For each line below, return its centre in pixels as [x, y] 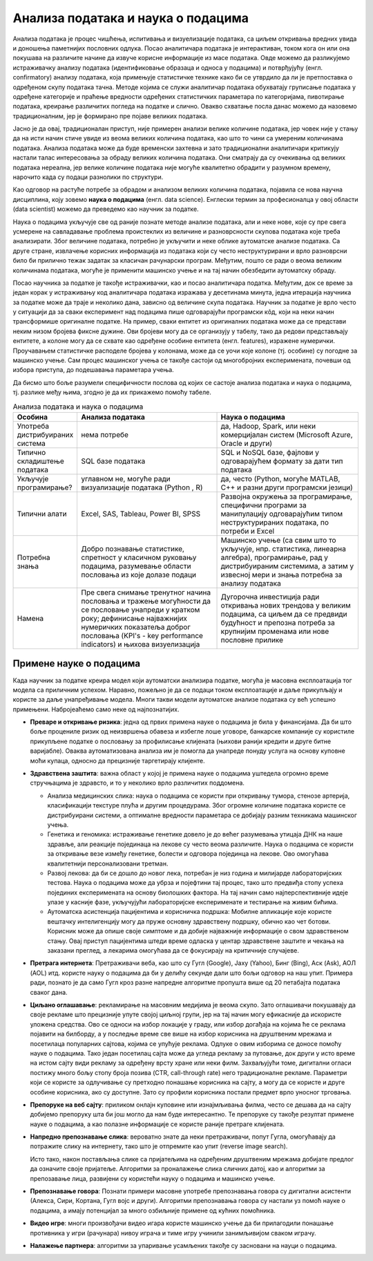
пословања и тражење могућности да [146, 601]
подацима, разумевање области [136, 566]
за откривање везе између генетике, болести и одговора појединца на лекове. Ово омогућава [188, 854]
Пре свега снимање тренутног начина [146, 592]
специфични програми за [264, 505]
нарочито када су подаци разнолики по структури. [88, 177]
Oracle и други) [247, 443]
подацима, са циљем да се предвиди [284, 614]
